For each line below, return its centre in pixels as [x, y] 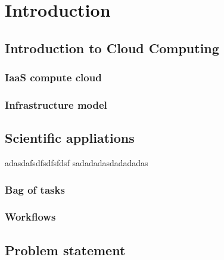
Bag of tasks [35, 189]
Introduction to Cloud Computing [112, 48]
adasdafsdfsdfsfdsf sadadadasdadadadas [77, 163]
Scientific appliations [70, 138]
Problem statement [65, 250]
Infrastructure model [56, 104]
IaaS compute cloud [53, 77]
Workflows [30, 217]
